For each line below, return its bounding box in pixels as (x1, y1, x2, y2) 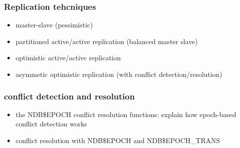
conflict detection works (15, 119, 87, 129)
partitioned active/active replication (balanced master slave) (15, 36, 198, 46)
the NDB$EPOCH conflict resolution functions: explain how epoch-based (15, 109, 237, 119)
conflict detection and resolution (4, 90, 135, 102)
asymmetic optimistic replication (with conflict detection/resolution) (15, 69, 222, 79)
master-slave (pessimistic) (15, 20, 93, 30)
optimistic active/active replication (15, 52, 121, 63)
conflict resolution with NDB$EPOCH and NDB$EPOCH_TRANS (15, 135, 220, 145)
